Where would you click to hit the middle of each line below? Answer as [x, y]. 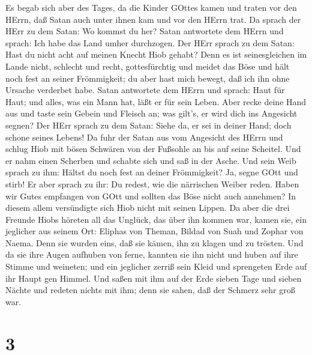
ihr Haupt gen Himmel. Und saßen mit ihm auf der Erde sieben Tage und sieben [154, 278]
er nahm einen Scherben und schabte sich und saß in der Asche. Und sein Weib [151, 160]
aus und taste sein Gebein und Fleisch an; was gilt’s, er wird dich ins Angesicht [151, 113]
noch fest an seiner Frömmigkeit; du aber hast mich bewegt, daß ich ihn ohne [148, 78]
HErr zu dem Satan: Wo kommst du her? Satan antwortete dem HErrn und [145, 31]
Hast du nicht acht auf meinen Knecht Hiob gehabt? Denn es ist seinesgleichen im [156, 54]
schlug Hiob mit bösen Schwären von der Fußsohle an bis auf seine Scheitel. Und [153, 149]
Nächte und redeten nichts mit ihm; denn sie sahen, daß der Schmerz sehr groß [150, 290]
